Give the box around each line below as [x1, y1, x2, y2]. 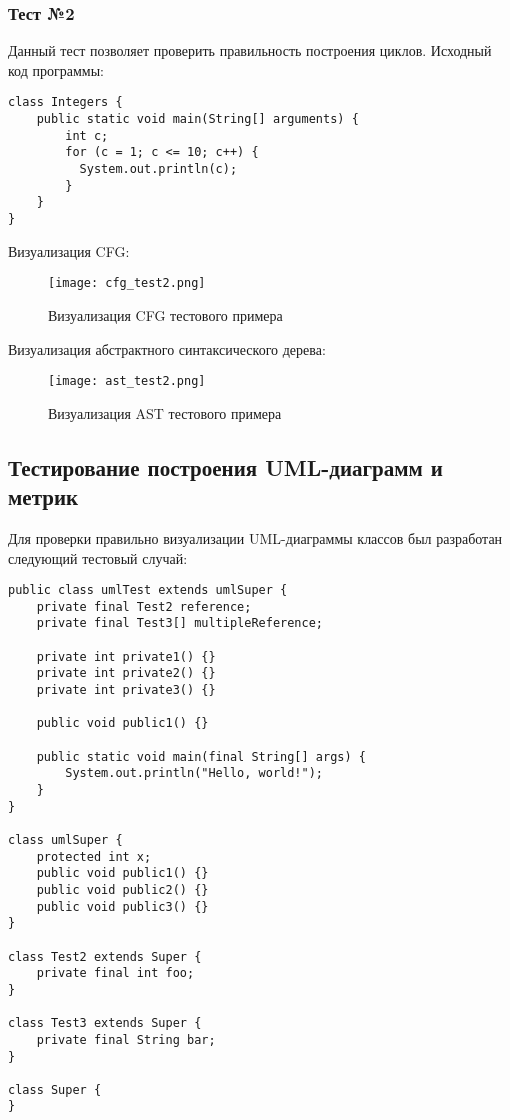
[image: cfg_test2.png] [48, 276, 206, 291]
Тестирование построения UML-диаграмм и [8, 451, 443, 482]
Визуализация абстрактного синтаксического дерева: [8, 338, 326, 359]
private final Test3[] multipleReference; [36, 616, 323, 631]
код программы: [8, 59, 104, 80]
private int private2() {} [36, 666, 216, 681]
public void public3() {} [36, 899, 209, 914]
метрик [8, 481, 79, 512]
